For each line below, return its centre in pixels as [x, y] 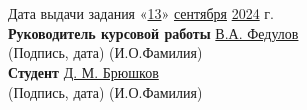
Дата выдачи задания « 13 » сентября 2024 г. [141, 13]
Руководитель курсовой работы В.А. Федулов [153, 32]
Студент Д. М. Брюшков [83, 71]
